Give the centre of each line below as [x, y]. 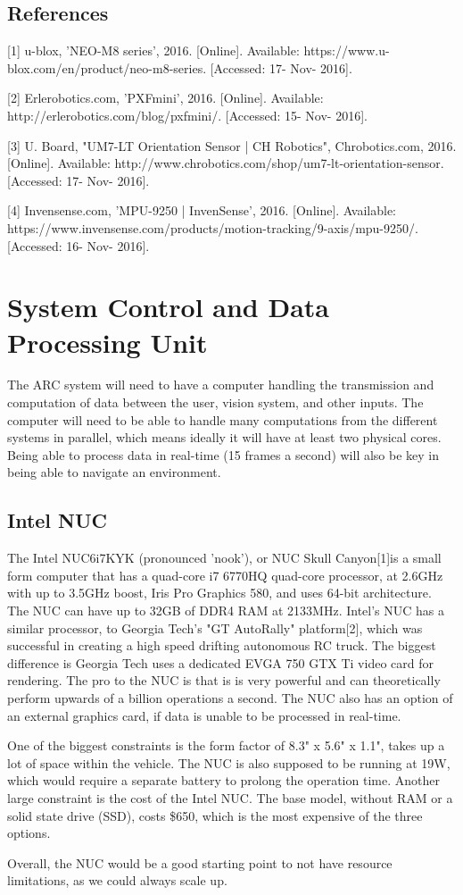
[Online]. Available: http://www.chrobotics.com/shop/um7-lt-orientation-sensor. [226, 163]
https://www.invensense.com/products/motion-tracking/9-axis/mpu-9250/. [213, 227]
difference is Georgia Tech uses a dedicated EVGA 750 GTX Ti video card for [220, 662]
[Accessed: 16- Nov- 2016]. [79, 245]
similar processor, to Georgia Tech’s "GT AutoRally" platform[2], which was [215, 627]
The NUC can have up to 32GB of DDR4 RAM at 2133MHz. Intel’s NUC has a [226, 610]
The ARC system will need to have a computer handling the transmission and [221, 385]
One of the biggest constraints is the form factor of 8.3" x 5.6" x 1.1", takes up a [226, 745]
